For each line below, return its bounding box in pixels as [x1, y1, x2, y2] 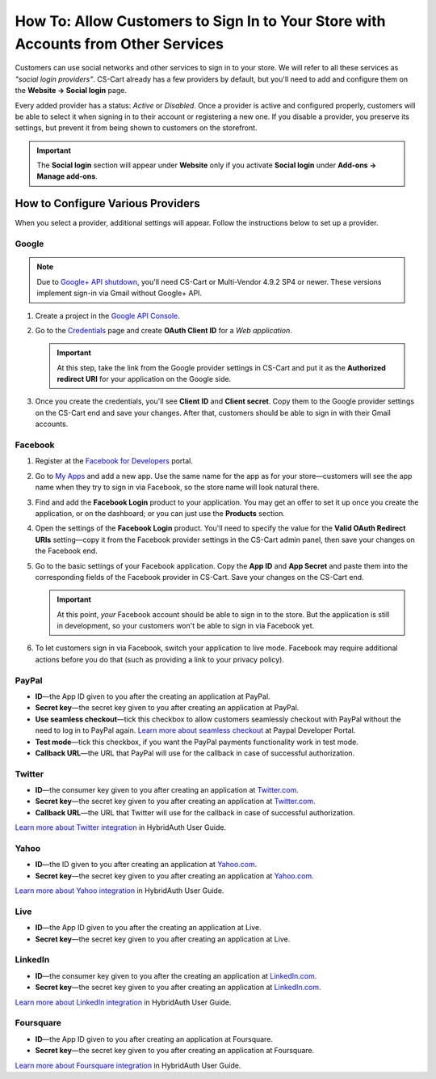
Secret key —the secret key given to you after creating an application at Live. [35, 934, 291, 944]
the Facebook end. [35, 546, 98, 556]
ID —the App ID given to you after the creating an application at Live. [35, 923, 262, 933]
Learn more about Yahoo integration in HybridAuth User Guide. [15, 886, 224, 895]
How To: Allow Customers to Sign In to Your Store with [15, 12, 386, 30]
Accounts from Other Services [15, 35, 224, 53]
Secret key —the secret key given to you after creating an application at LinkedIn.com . [35, 983, 322, 992]
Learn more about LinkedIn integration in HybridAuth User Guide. [15, 997, 232, 1007]
